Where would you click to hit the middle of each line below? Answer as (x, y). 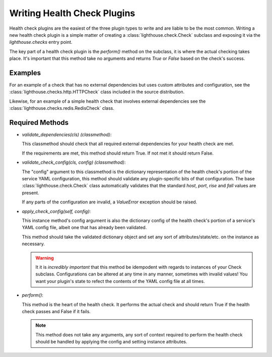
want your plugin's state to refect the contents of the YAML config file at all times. (120, 281)
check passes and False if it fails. (56, 311)
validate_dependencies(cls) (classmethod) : (67, 135)
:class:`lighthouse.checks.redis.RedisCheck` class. (62, 108)
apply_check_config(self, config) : (56, 211)
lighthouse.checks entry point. (41, 42)
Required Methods (39, 123)
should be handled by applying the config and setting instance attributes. (111, 342)
